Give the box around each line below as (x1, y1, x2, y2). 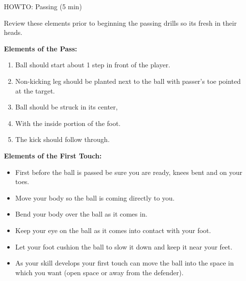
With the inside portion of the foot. (15, 118, 121, 128)
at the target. (15, 85, 55, 95)
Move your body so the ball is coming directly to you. (15, 192, 175, 203)
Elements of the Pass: (4, 43, 77, 53)
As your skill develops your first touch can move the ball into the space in (15, 258, 234, 268)
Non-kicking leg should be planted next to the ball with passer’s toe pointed (15, 76, 241, 86)
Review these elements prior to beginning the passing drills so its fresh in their (4, 17, 237, 28)
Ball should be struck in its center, (15, 102, 118, 112)
